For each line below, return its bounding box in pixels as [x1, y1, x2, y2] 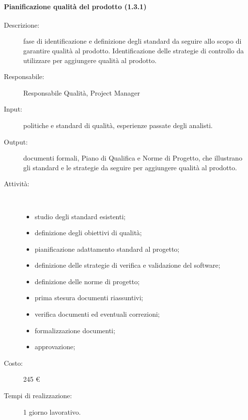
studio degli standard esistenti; [34, 211, 126, 221]
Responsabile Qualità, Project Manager [23, 87, 140, 97]
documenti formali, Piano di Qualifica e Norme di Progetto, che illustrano [23, 153, 243, 163]
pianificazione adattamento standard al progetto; [34, 243, 180, 254]
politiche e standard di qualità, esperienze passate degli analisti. [23, 120, 213, 130]
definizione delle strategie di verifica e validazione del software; [34, 260, 220, 270]
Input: [4, 104, 22, 114]
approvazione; [34, 341, 76, 352]
